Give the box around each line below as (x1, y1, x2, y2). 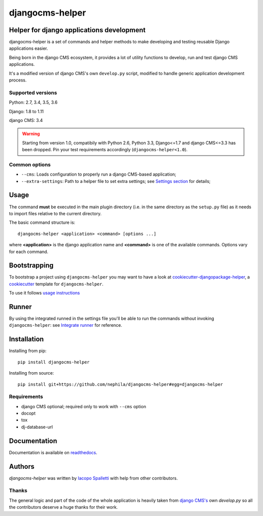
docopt (21, 410, 36, 417)
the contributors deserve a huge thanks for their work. (9, 504, 118, 510)
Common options (9, 161, 51, 168)
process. (9, 77, 27, 83)
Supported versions (9, 89, 57, 96)
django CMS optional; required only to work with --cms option (21, 403, 146, 409)
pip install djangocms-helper (18, 359, 90, 365)
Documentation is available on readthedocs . (9, 449, 97, 456)
